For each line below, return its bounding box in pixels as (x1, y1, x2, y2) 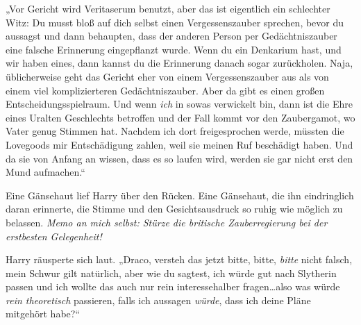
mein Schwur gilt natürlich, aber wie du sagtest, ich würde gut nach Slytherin (6, 265, 337, 280)
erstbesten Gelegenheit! (6, 228, 102, 243)
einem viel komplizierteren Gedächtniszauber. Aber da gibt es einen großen (6, 83, 325, 97)
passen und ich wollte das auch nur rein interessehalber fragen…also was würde (6, 279, 340, 294)
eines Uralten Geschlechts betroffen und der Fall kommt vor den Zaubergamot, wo (6, 110, 355, 124)
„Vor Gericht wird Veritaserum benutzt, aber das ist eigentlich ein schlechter (6, 1, 330, 15)
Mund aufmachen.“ (6, 165, 85, 179)
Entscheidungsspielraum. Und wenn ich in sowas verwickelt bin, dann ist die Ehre (6, 97, 353, 111)
